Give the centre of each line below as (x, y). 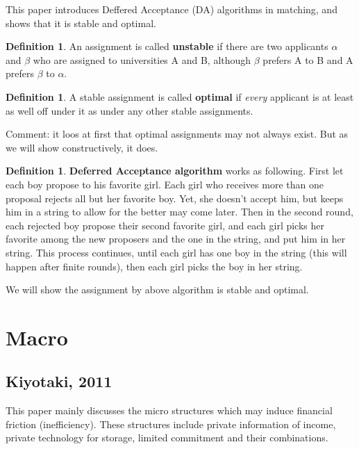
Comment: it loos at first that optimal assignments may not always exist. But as (177, 134)
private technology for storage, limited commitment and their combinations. (167, 438)
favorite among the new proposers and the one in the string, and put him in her (176, 239)
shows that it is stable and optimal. (81, 23)
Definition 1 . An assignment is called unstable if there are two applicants (167, 46)
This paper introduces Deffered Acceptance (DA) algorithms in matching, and (172, 9)
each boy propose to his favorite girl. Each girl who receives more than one (165, 184)
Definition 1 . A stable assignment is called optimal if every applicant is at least (180, 96)
